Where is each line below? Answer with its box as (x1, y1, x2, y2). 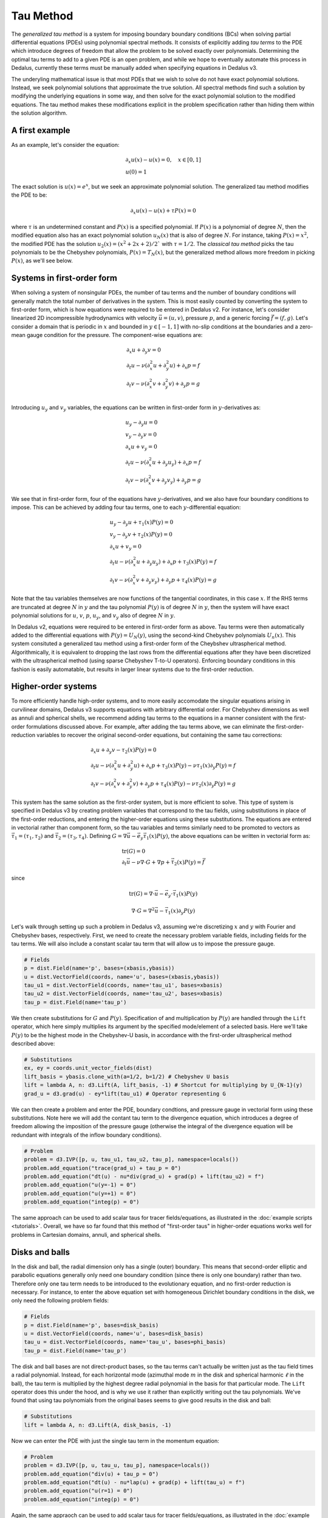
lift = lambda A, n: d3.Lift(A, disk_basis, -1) (24, 1421, 172, 1428)
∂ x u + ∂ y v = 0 (126, 347, 161, 355)
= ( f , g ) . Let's (274, 315, 309, 322)
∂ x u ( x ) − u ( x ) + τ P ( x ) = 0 (130, 207, 197, 216)
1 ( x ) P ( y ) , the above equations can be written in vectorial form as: (146, 832, 311, 841)
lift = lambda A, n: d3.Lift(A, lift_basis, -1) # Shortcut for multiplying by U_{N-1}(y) (24, 1081, 303, 1089)
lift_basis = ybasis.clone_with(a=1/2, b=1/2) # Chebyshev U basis (24, 1073, 230, 1080)
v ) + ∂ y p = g (168, 380, 200, 389)
